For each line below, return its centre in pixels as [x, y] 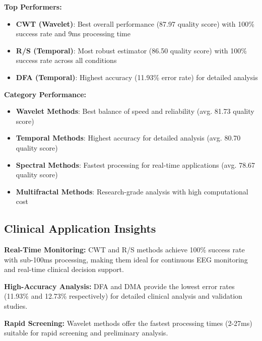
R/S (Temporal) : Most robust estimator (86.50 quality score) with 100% [131, 50]
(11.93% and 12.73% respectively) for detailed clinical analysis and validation [123, 296]
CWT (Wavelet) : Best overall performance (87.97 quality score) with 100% [135, 23]
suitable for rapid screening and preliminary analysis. [86, 333]
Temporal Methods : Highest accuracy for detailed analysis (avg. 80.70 [128, 138]
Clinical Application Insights [80, 228]
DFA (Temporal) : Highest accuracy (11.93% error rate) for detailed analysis [137, 77]
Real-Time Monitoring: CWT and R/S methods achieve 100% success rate [124, 250]
